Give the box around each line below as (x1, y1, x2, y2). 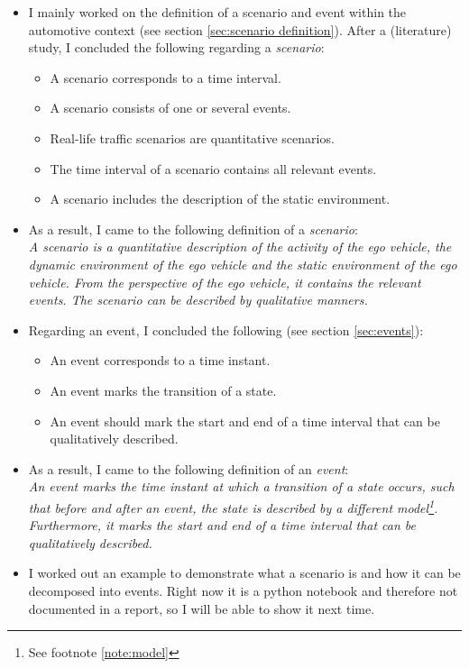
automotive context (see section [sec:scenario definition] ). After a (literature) (28, 20, 452, 39)
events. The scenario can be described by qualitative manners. (28, 290, 368, 309)
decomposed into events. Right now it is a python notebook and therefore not (28, 581, 458, 599)
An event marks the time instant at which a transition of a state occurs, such (28, 477, 455, 496)
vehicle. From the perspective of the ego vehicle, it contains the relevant (28, 272, 421, 291)
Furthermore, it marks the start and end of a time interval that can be (28, 516, 417, 535)
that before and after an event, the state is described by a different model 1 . (28, 495, 438, 517)
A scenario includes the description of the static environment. (50, 189, 391, 208)
